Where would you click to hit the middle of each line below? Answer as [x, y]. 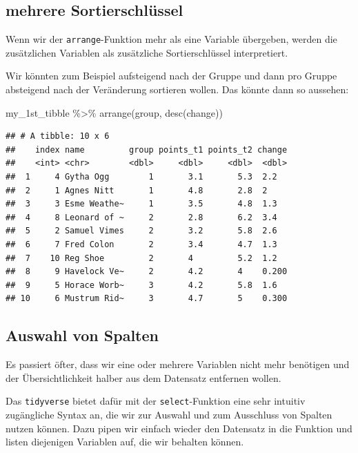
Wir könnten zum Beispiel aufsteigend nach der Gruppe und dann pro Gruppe [171, 76]
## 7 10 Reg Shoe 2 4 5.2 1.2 [141, 258]
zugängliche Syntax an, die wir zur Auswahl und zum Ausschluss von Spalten [169, 414]
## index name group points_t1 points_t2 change [147, 150]
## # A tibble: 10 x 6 [58, 136]
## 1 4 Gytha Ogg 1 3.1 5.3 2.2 [141, 177]
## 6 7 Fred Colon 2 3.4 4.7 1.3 [141, 244]
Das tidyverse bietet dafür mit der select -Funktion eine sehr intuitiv [156, 401]
